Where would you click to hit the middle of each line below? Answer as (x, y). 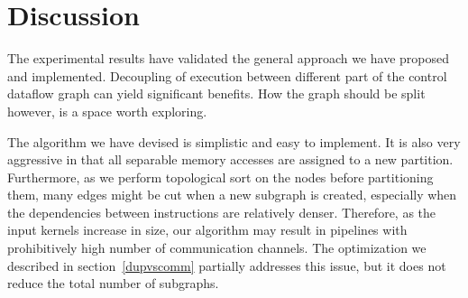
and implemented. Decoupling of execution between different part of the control (227, 75)
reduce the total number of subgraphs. (113, 283)
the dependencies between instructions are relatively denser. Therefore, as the (222, 212)
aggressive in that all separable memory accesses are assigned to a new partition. (230, 159)
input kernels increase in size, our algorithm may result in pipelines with (207, 230)
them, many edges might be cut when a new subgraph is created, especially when (232, 195)
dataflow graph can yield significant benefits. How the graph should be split (216, 93)
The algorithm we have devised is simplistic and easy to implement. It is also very (234, 141)
